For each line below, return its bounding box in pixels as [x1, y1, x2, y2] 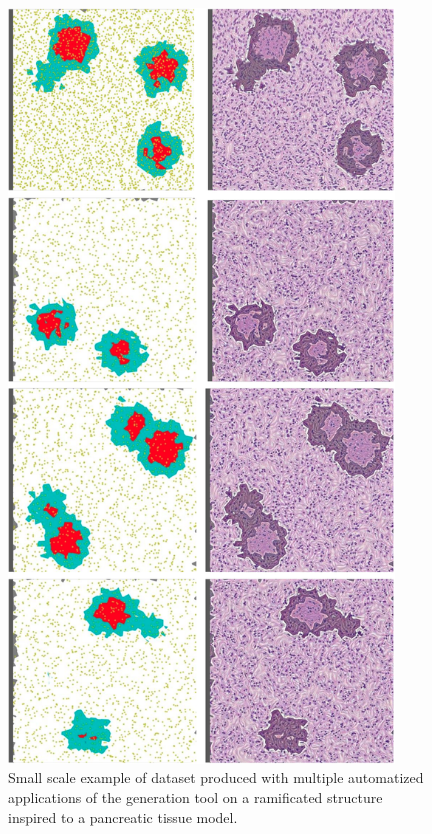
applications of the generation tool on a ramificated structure [8, 787, 383, 808]
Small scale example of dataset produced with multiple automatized [8, 767, 424, 788]
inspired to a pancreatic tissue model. [8, 806, 238, 827]
